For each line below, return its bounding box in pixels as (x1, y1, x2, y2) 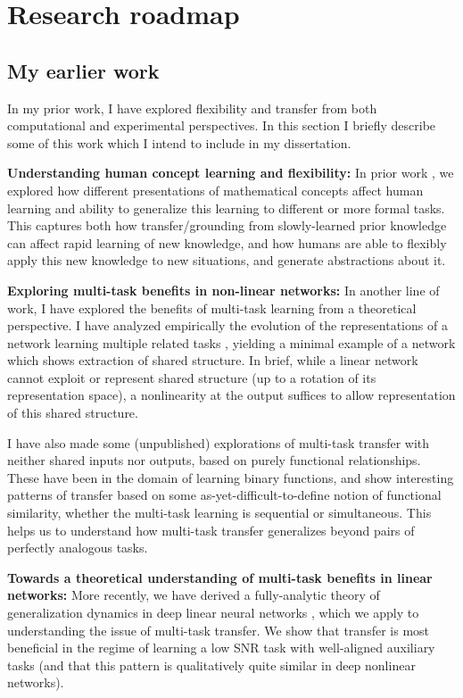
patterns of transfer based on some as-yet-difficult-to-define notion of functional (7, 486, 442, 504)
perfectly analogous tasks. (7, 538, 148, 557)
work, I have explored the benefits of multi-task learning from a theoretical (7, 298, 417, 317)
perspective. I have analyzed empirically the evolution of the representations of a (7, 316, 448, 335)
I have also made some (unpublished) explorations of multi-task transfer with (7, 433, 430, 452)
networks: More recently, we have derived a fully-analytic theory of (7, 586, 380, 604)
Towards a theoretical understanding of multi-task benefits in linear (7, 568, 433, 586)
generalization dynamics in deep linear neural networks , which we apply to (7, 603, 419, 622)
